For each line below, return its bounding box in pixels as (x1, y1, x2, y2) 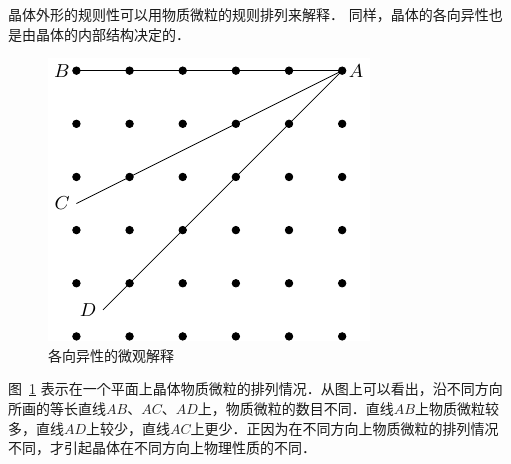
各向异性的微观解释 (48, 344, 174, 365)
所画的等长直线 (8, 397, 106, 418)
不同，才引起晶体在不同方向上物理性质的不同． (8, 437, 316, 458)
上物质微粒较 (414, 397, 499, 418)
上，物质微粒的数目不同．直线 (197, 397, 394, 418)
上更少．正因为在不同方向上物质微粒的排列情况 (190, 417, 499, 438)
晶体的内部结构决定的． (35, 23, 190, 44)
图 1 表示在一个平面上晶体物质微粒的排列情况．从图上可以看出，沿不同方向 (8, 378, 503, 399)
